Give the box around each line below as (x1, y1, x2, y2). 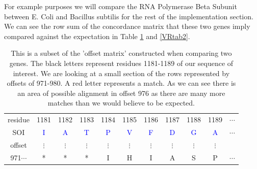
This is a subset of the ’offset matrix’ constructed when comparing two (11, 48, 232, 58)
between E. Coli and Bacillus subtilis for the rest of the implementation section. (4, 11, 253, 21)
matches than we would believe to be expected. (47, 97, 195, 108)
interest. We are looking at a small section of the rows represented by (13, 67, 230, 78)
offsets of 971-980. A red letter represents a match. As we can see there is (7, 78, 236, 88)
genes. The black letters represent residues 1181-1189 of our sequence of (9, 57, 234, 68)
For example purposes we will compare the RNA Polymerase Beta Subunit (4, 1, 237, 11)
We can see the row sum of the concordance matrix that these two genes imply (4, 21, 250, 31)
